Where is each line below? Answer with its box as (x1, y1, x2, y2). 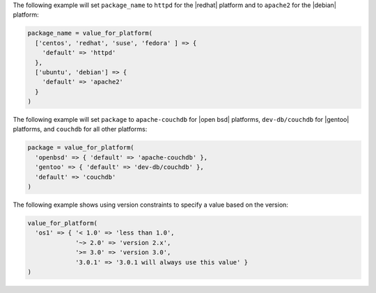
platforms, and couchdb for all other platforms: (13, 125, 148, 134)
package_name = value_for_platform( (27, 29, 153, 38)
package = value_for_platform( (27, 143, 135, 152)
